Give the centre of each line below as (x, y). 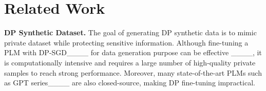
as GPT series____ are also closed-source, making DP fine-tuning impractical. (130, 83)
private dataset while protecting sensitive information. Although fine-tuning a (126, 42)
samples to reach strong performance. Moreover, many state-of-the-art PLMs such (133, 72)
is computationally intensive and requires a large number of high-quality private (130, 62)
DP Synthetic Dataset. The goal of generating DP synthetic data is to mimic (130, 32)
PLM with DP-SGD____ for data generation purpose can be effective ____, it (133, 52)
